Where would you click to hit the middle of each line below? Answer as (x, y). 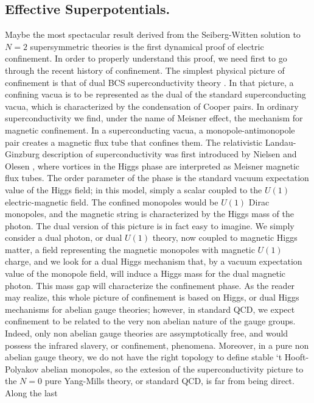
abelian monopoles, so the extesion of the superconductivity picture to (172, 369)
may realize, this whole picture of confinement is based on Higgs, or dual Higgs (152, 297)
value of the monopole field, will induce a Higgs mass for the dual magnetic (145, 273)
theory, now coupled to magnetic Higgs (225, 237)
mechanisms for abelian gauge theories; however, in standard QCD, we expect (150, 309)
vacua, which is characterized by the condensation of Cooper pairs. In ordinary (152, 106)
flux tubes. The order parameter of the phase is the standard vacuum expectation (157, 178)
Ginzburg (22, 154)
